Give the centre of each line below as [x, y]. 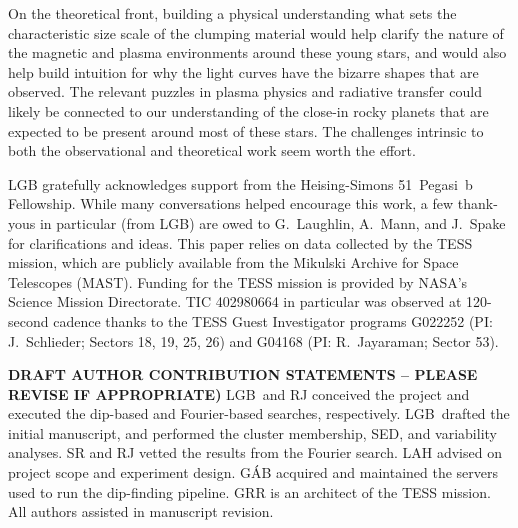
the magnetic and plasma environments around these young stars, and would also [257, 52]
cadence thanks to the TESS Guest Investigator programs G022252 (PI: [273, 320]
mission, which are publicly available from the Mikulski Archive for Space [233, 262]
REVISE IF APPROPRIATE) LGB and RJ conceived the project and [239, 393]
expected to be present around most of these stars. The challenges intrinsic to [246, 130]
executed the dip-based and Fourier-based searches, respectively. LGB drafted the [259, 413]
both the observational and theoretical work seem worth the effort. [212, 150]
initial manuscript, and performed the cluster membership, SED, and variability [252, 432]
